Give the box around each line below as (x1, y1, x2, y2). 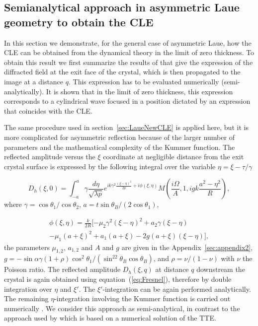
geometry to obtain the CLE (4, 14, 154, 29)
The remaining (4, 293, 49, 304)
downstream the (196, 264, 245, 274)
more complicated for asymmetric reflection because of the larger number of (4, 131, 235, 142)
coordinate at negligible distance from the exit (103, 151, 244, 162)
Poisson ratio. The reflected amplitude (4, 264, 121, 274)
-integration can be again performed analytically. (102, 283, 251, 294)
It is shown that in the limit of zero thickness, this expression (46, 86, 233, 96)
